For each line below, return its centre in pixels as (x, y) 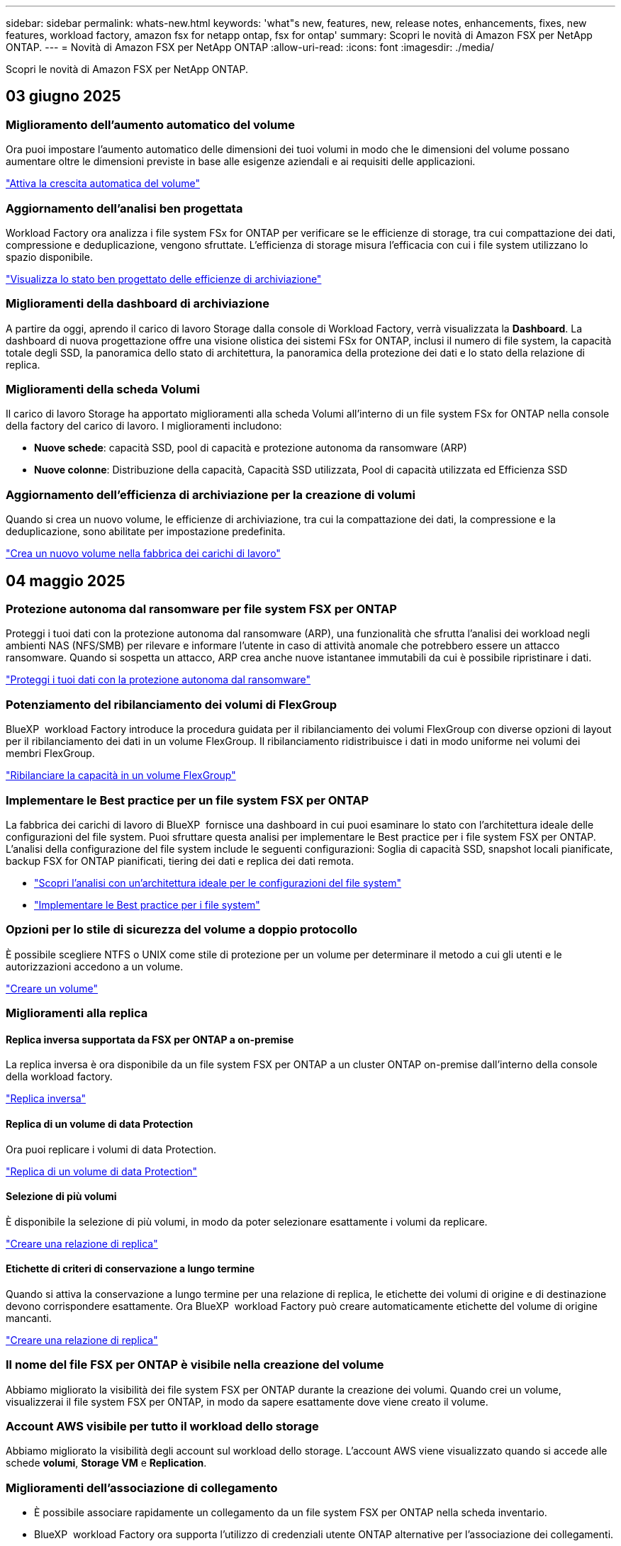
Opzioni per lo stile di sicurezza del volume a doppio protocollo (182, 930)
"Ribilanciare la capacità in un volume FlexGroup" (121, 775)
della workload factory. (59, 1077)
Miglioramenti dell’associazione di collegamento (142, 1488)
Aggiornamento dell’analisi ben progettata (124, 208)
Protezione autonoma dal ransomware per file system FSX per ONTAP (201, 609)
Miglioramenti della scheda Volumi (103, 390)
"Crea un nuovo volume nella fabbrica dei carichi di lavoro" (143, 554)
